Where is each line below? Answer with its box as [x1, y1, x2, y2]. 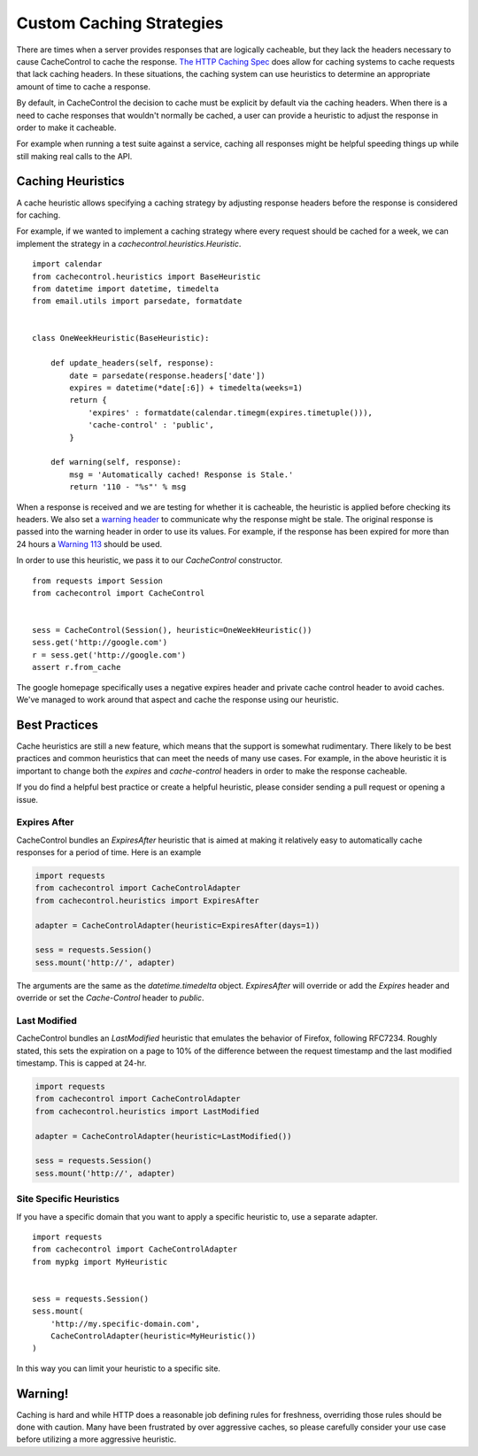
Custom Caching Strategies [16, 13, 224, 33]
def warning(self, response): [50, 457, 181, 467]
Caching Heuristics [16, 173, 126, 189]
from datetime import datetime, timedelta [32, 283, 220, 294]
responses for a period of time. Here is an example [16, 847, 202, 858]
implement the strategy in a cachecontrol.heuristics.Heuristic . [16, 238, 242, 249]
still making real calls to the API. [16, 150, 133, 161]
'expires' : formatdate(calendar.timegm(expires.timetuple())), [88, 407, 374, 418]
